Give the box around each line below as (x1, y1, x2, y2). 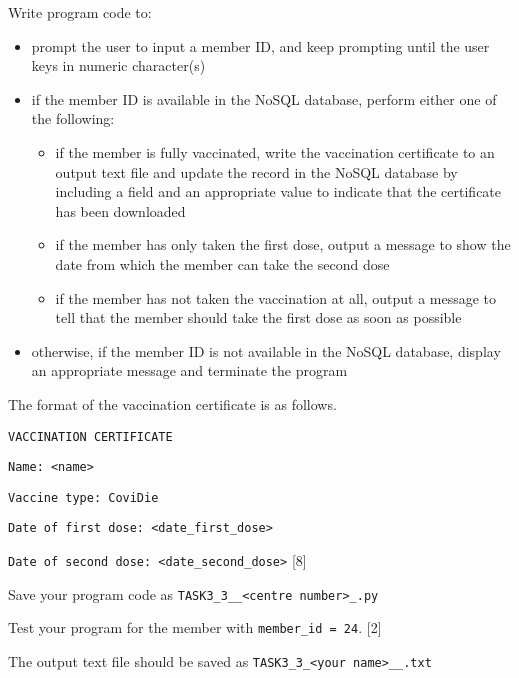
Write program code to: (8, 2, 152, 22)
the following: (31, 108, 115, 129)
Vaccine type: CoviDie (8, 490, 159, 505)
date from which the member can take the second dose (55, 253, 390, 274)
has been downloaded (55, 200, 186, 221)
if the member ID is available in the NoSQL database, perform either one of (31, 88, 497, 109)
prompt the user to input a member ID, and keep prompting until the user (31, 35, 490, 56)
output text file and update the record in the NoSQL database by (55, 161, 458, 182)
